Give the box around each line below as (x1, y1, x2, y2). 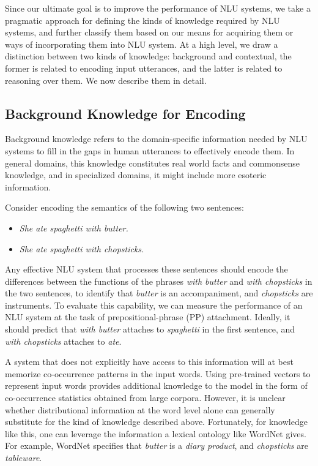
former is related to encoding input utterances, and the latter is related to (5, 61, 283, 74)
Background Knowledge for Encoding (5, 103, 246, 122)
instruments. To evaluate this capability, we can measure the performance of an (5, 298, 303, 311)
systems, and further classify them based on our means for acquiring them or (5, 26, 294, 39)
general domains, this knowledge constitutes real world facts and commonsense (5, 156, 300, 169)
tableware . (5, 451, 42, 464)
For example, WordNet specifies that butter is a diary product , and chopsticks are (5, 439, 308, 452)
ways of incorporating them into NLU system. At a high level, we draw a (5, 37, 278, 50)
